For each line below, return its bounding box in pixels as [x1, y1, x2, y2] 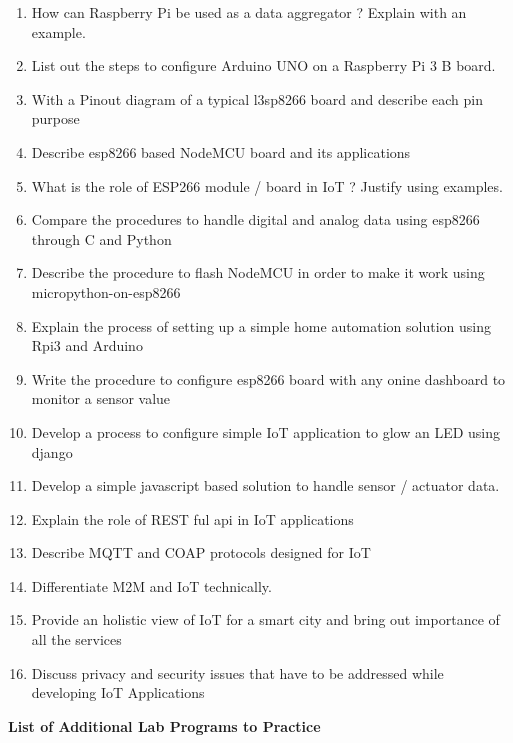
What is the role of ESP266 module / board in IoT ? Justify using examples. [31, 175, 503, 196]
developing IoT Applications [31, 682, 205, 703]
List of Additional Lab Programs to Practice [8, 715, 321, 736]
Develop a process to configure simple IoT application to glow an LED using [31, 421, 500, 442]
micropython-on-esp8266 [31, 281, 181, 302]
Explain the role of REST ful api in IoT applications [31, 508, 354, 529]
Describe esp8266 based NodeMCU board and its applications [31, 141, 411, 162]
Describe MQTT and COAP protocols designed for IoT [31, 542, 371, 563]
